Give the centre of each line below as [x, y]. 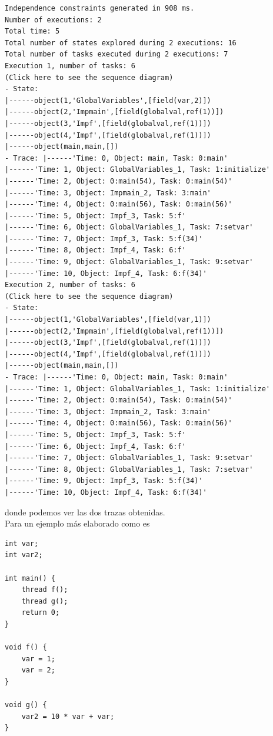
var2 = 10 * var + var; [68, 716]
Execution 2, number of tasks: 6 [70, 285]
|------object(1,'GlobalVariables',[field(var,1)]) [108, 320]
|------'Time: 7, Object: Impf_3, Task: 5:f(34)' [104, 239]
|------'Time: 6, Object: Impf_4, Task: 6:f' [95, 446]
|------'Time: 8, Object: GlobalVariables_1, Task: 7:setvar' [129, 469]
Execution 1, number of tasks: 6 [70, 66]
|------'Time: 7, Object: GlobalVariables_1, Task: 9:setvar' [129, 458]
